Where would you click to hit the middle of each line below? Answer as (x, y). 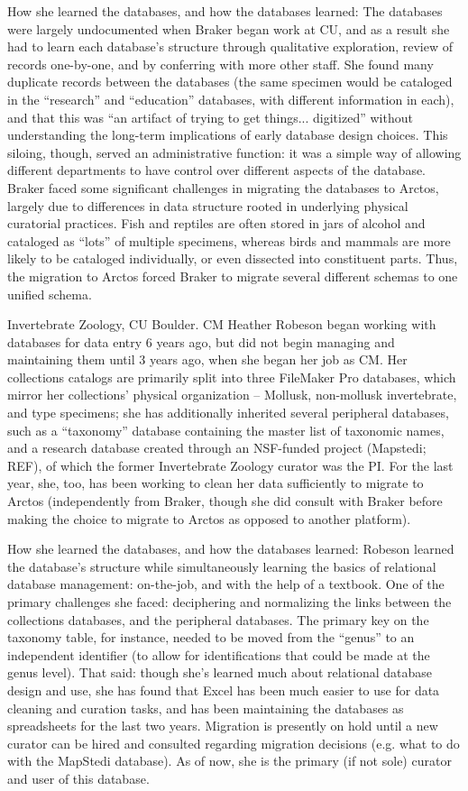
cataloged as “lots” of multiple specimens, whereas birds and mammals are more (229, 240)
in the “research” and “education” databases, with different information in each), (231, 99)
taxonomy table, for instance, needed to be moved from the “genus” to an (211, 637)
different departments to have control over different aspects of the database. (217, 170)
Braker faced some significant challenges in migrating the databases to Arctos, (223, 187)
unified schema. (50, 294)
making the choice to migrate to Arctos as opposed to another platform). (209, 518)
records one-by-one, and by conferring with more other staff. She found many (220, 64)
